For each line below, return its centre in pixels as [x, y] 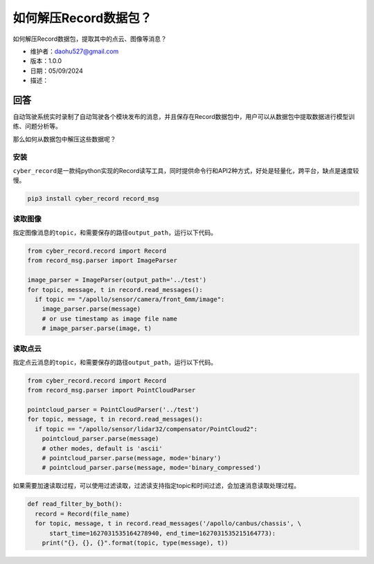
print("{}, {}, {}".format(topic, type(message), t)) [135, 543]
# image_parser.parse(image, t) [97, 328]
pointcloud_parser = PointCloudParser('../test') [113, 410]
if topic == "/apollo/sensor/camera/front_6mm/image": [130, 299]
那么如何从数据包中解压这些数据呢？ [64, 139]
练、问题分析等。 [37, 126]
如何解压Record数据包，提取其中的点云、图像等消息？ [90, 39]
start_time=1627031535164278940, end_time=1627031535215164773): [163, 533]
